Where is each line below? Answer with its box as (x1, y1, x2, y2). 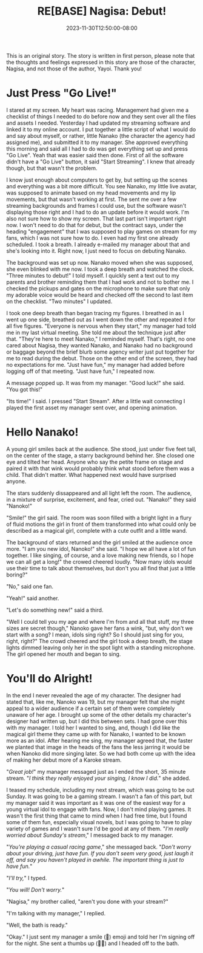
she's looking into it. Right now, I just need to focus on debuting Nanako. (6, 247, 187, 254)
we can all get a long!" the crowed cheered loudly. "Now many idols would (6, 558, 192, 565)
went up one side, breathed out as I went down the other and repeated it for (6, 316, 196, 323)
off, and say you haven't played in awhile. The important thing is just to (6, 856, 184, 863)
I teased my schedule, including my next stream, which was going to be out (6, 786, 195, 793)
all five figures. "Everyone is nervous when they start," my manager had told (6, 322, 197, 329)
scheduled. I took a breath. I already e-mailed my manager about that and (6, 241, 190, 248)
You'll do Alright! (6, 672, 93, 685)
